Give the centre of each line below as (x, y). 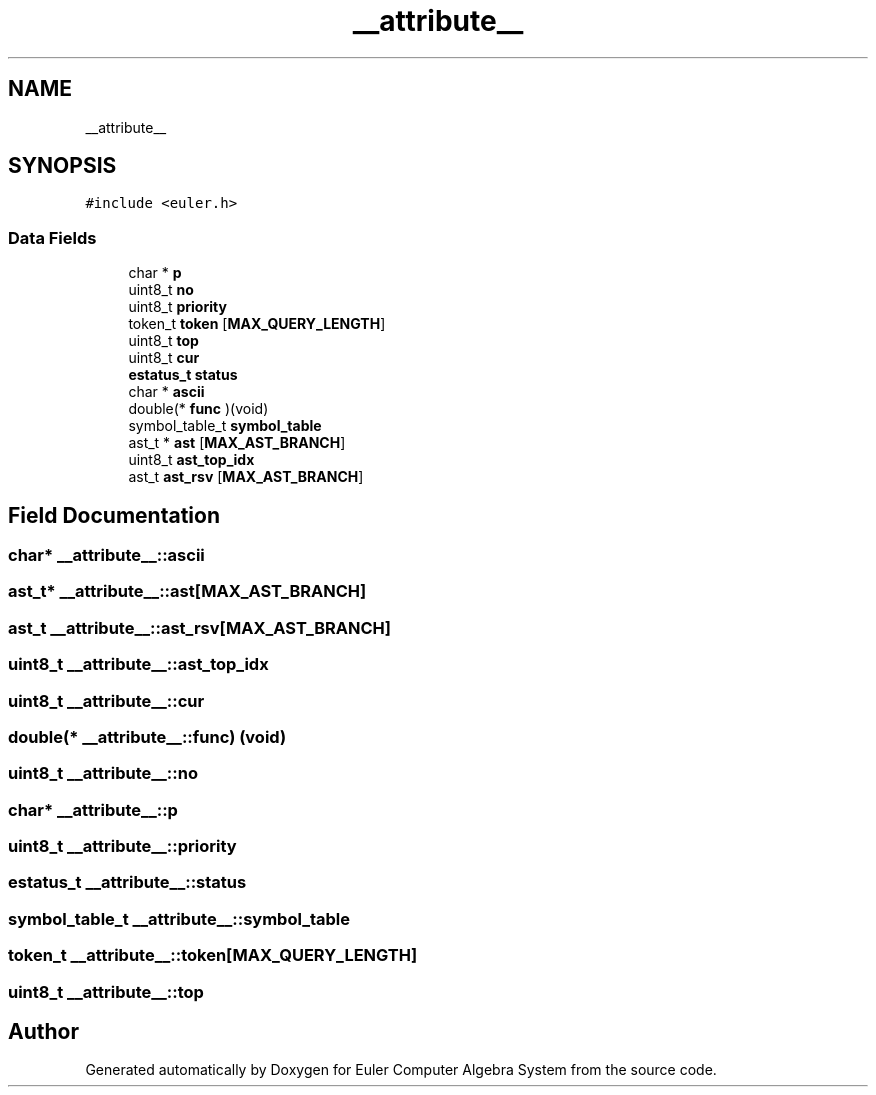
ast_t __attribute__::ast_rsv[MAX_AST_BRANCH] (199, 627)
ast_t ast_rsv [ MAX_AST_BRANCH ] (246, 477)
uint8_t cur (164, 358)
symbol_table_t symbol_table (225, 426)
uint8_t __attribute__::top (106, 991)
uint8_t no (161, 290)
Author (43, 1031)
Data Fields (52, 237)
